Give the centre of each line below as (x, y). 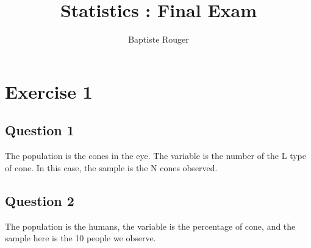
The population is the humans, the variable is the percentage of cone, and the (150, 226)
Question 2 (40, 200)
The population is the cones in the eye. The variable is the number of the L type (155, 156)
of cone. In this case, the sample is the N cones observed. (111, 167)
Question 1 (40, 130)
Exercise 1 (49, 91)
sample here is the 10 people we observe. (80, 238)
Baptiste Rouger (159, 39)
